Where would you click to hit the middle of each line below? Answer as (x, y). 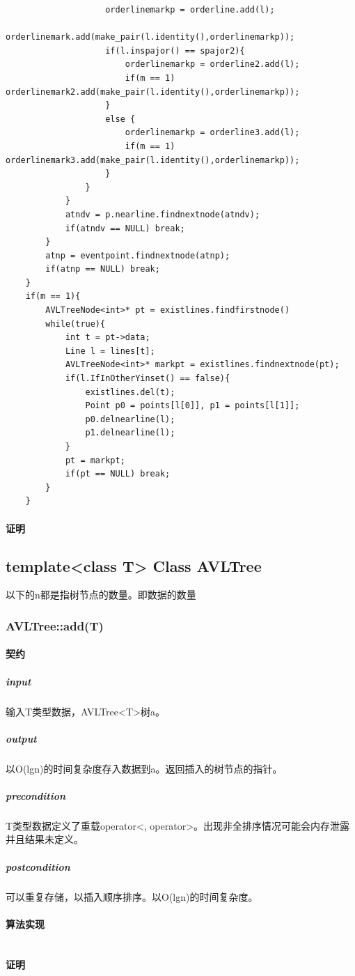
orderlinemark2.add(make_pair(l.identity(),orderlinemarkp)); (153, 92)
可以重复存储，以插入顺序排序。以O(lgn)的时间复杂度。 (132, 896)
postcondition (38, 866)
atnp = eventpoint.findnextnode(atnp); (138, 255)
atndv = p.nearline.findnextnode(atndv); (163, 214)
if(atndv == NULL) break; (125, 228)
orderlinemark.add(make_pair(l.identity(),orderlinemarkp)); (150, 37)
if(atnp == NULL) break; (103, 269)
